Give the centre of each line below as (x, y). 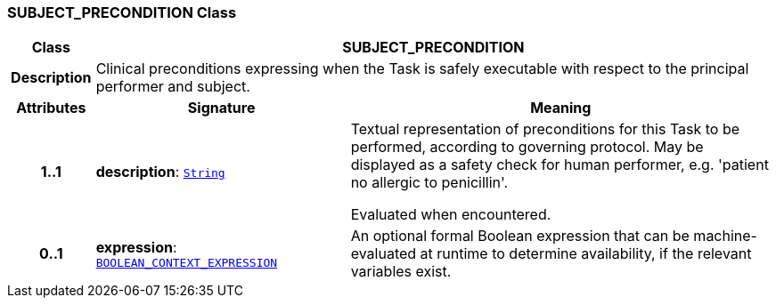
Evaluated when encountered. (451, 215)
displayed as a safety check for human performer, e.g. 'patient (560, 165)
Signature (221, 108)
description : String (160, 172)
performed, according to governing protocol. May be (527, 147)
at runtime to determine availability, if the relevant (586, 254)
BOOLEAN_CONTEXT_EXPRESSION (187, 262)
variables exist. (401, 272)
